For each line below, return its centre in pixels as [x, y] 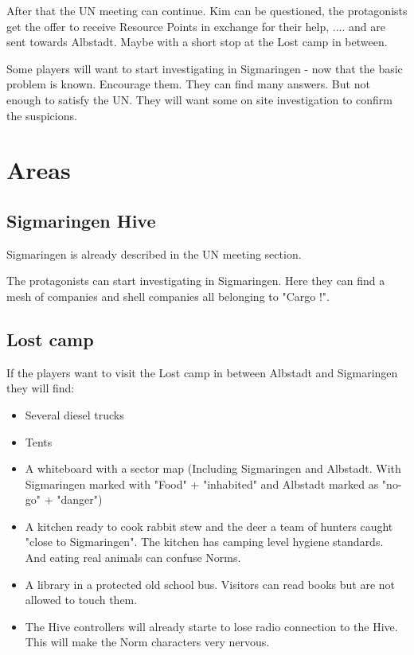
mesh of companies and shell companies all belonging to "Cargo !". [168, 296]
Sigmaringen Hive [81, 220]
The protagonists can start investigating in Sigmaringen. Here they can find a [196, 281]
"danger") [80, 499]
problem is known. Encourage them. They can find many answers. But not [188, 84]
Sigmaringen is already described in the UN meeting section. [154, 253]
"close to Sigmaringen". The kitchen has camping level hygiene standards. [204, 542]
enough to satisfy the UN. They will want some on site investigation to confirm [199, 99]
